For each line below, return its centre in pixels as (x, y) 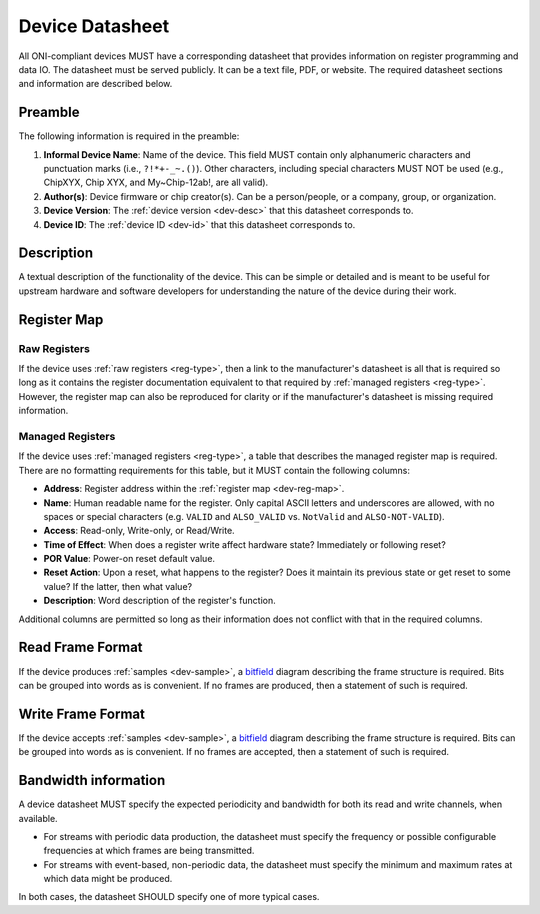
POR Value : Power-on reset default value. (129, 559)
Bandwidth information (92, 780)
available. (38, 818)
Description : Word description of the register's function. (160, 601)
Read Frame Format (81, 647)
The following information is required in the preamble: (129, 136)
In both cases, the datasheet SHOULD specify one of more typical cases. (169, 897)
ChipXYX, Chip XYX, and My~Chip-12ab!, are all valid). (156, 182)
